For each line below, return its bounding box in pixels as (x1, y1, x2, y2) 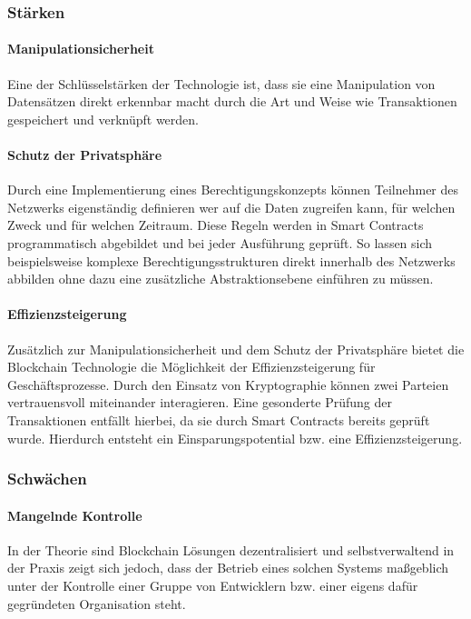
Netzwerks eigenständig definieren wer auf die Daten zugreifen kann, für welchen (7, 197, 456, 216)
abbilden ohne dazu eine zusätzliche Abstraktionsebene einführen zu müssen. (7, 269, 434, 288)
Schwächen (7, 467, 87, 490)
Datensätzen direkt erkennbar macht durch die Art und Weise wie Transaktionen (7, 92, 457, 111)
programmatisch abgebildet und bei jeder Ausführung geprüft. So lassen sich (7, 234, 433, 252)
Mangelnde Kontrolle (7, 505, 142, 524)
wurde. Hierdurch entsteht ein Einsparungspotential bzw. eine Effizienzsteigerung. (7, 428, 463, 447)
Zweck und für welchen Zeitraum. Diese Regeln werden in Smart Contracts (7, 215, 424, 235)
